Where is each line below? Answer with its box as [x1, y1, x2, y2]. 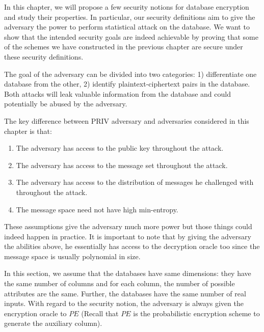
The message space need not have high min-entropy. [16, 204, 178, 214]
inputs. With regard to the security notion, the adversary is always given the [4, 298, 244, 309]
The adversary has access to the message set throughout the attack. [16, 159, 228, 170]
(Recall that [81, 308, 119, 318]
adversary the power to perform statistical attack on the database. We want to [4, 21, 250, 32]
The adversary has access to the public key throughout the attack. [16, 143, 224, 153]
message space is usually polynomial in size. [4, 251, 141, 261]
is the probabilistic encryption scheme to [133, 308, 260, 318]
